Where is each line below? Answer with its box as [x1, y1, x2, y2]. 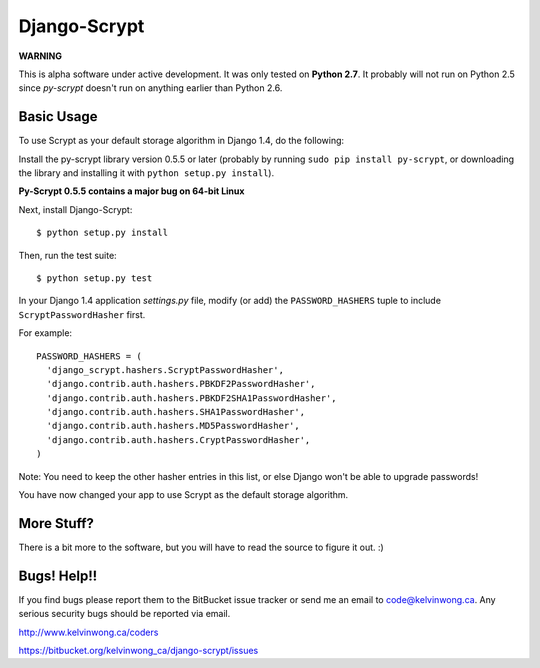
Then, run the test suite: [18, 249, 117, 261]
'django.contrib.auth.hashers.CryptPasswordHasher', [46, 434, 311, 445]
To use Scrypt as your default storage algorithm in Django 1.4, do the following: [18, 135, 345, 147]
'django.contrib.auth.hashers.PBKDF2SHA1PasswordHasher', [46, 392, 337, 404]
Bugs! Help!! [18, 567, 98, 584]
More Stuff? [18, 515, 95, 532]
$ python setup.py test [36, 272, 153, 284]
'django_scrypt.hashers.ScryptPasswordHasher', [46, 364, 285, 375]
